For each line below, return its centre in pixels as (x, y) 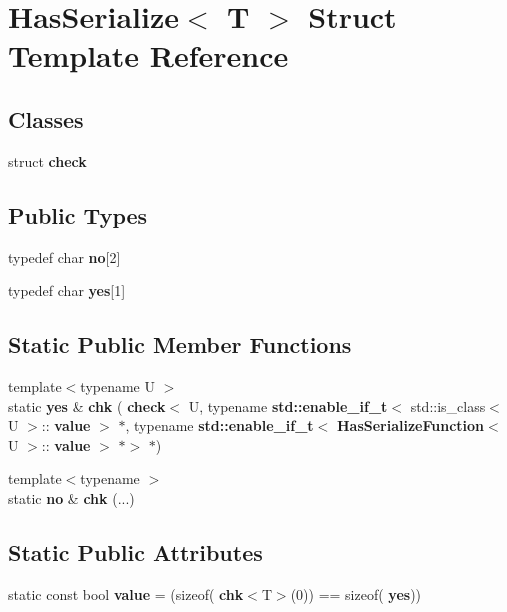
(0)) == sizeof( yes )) (356, 593)
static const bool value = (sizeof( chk (126, 593)
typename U (117, 385)
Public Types (78, 214)
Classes (46, 118)
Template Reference (148, 55)
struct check (47, 160)
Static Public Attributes (135, 551)
